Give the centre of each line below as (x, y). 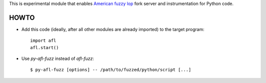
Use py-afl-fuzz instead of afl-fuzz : (58, 58)
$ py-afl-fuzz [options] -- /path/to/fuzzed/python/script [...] (111, 70)
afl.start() (45, 47)
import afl (43, 41)
